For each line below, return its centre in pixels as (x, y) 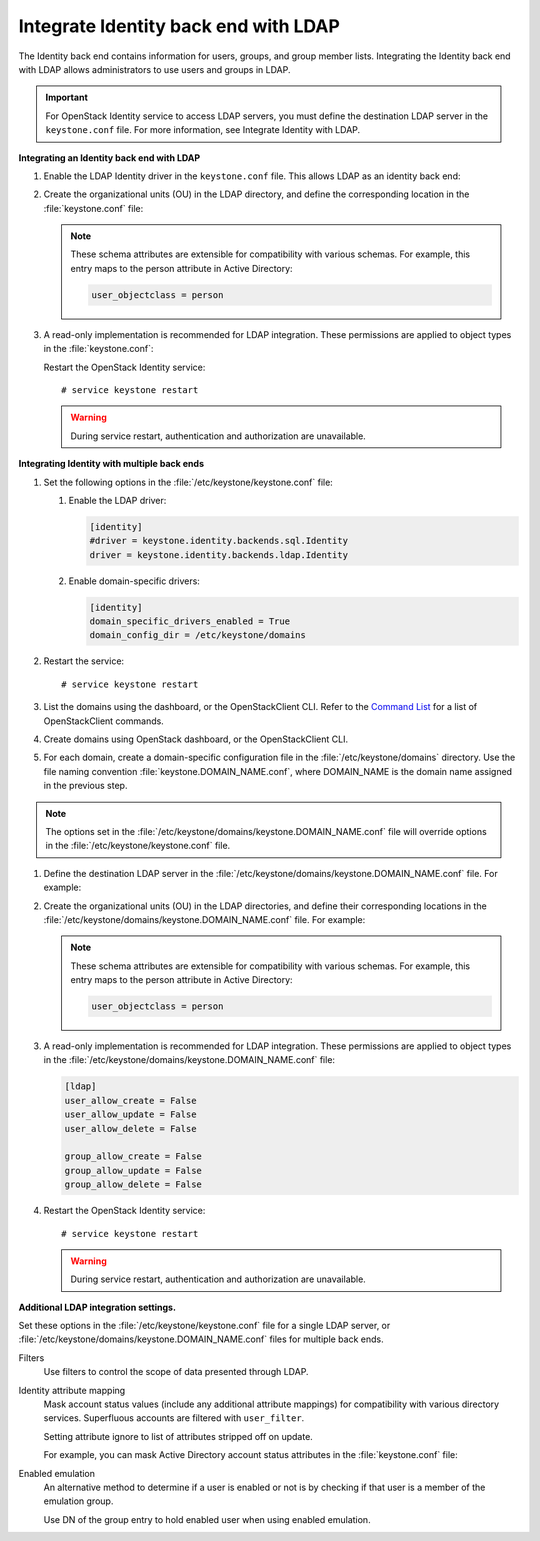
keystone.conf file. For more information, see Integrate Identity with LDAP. (203, 130)
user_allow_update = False (130, 1114)
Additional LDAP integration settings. (97, 1307)
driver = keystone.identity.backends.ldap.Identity (219, 554)
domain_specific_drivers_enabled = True (189, 621)
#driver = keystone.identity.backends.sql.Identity (219, 541)
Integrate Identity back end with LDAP (179, 26)
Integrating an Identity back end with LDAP (109, 157)
